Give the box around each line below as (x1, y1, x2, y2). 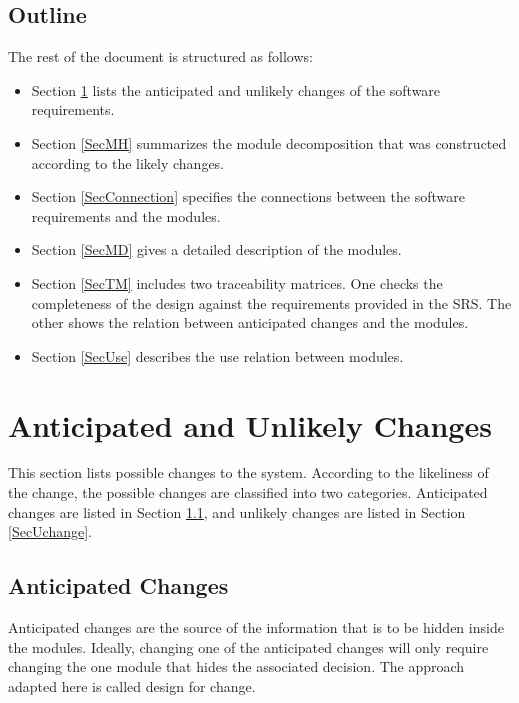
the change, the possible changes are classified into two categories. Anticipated (8, 482, 488, 503)
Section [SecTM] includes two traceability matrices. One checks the (31, 272, 443, 293)
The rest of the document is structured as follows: (8, 46, 313, 67)
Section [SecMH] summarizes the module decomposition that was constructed (31, 132, 507, 153)
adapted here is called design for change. (8, 675, 256, 696)
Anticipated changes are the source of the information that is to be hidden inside (8, 617, 504, 638)
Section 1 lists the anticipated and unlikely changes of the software (31, 79, 441, 100)
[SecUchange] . (8, 521, 93, 542)
